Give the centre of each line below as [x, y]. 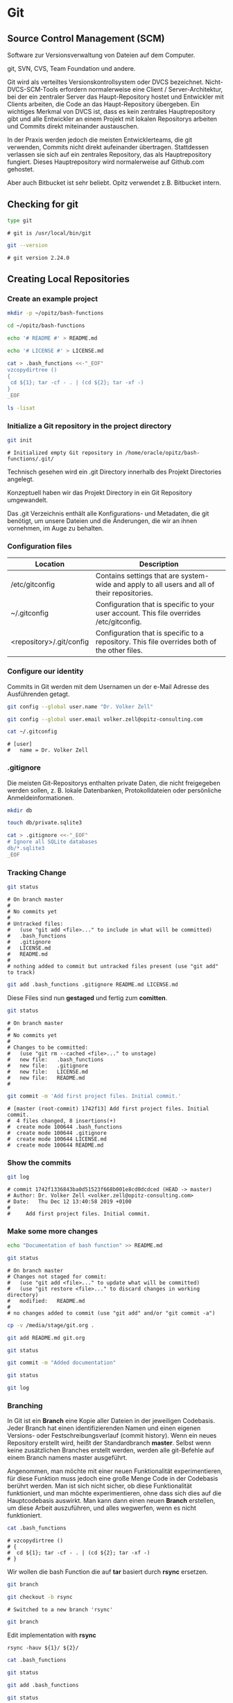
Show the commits [39, 1163]
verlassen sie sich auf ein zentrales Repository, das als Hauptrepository [109, 155]
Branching [25, 1406]
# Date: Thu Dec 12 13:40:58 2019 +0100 [69, 1202]
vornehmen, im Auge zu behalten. [55, 529]
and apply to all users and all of [164, 585]
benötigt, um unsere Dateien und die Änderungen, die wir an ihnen [102, 521]
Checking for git [43, 205]
